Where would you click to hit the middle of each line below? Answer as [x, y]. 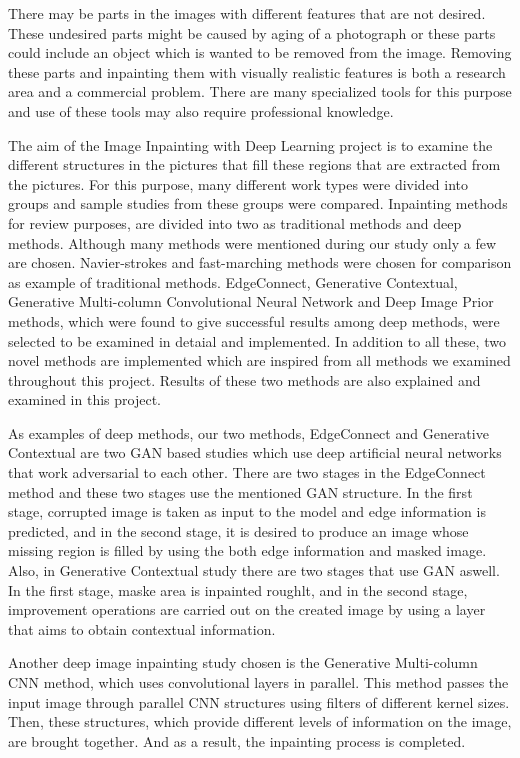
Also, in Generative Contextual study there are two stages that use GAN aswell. [254, 570]
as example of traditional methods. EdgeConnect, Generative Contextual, [233, 281]
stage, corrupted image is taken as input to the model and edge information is [247, 511]
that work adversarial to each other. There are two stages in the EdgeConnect [247, 472]
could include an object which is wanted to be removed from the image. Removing [260, 52]
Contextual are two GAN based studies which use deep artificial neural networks [255, 452]
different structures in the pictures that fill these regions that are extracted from [254, 164]
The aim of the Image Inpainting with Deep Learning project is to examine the [250, 144]
